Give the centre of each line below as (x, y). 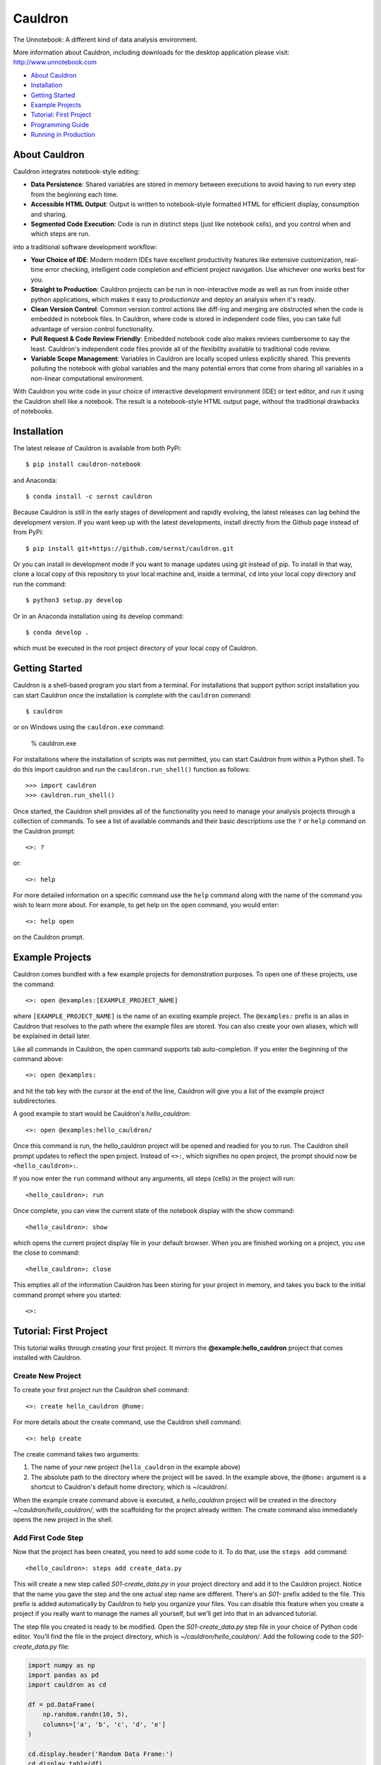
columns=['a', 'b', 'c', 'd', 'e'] (104, 1724)
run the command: (40, 584)
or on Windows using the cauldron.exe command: (89, 727)
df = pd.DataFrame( (61, 1705)
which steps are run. (61, 234)
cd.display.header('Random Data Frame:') (101, 1754)
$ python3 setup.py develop (74, 600)
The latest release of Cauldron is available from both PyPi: (97, 448)
